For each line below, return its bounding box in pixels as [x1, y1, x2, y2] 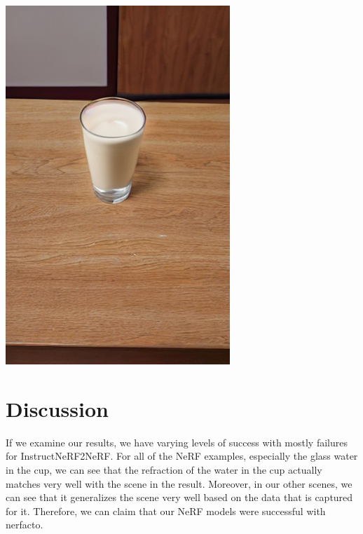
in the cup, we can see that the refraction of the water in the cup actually [6, 462, 322, 477]
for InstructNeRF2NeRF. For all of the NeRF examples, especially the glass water [6, 449, 358, 463]
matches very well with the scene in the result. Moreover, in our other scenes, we [6, 476, 352, 491]
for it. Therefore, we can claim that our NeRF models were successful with [6, 503, 326, 518]
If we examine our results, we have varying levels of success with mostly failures [6, 434, 348, 449]
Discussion [6, 394, 109, 423]
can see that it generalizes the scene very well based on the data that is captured [6, 490, 353, 505]
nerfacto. [6, 517, 43, 532]
